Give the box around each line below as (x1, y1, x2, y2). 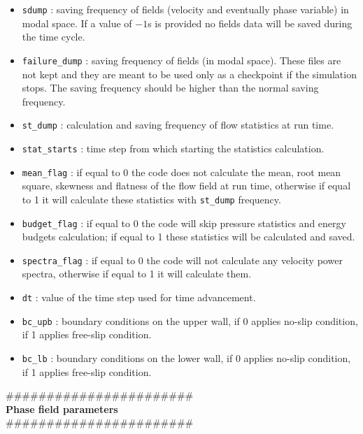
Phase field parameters (6, 401, 118, 416)
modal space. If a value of (22, 15, 132, 30)
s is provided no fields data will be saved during (148, 15, 353, 30)
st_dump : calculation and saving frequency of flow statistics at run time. (22, 117, 334, 132)
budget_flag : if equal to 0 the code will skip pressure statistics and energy (22, 215, 346, 230)
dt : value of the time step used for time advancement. (22, 290, 256, 304)
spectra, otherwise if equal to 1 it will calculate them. (22, 266, 252, 281)
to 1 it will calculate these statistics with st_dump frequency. (22, 191, 281, 206)
